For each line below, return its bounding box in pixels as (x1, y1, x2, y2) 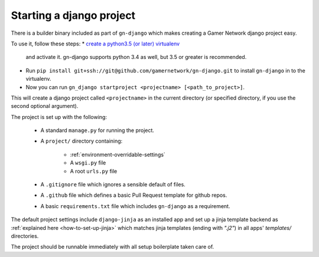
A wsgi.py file (70, 159, 106, 166)
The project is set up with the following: (11, 113, 108, 120)
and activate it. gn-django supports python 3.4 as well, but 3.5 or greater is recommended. (25, 54, 247, 61)
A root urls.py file (70, 167, 118, 174)
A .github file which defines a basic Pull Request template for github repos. (40, 192, 227, 199)
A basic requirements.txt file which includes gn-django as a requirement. (40, 202, 230, 209)
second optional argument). (11, 103, 79, 110)
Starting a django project (11, 9, 136, 22)
